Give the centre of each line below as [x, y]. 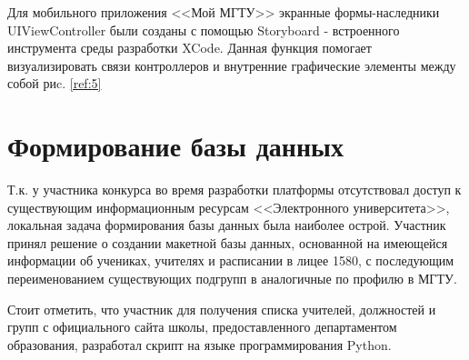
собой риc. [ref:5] [55, 83]
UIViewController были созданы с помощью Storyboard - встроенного [204, 30]
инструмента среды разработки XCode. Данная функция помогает [190, 48]
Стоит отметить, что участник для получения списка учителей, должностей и [222, 309]
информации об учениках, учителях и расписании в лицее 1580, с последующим [231, 260]
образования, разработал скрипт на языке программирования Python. [200, 344]
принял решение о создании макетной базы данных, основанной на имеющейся [228, 242]
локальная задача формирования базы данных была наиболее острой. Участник [227, 225]
